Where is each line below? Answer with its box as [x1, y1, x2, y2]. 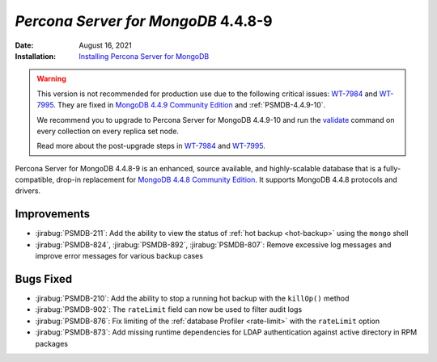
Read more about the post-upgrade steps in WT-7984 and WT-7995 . [36, 141, 266, 151]
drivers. [15, 186, 40, 196]
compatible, [15, 175, 55, 185]
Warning [36, 74, 66, 84]
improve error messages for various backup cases [35, 251, 204, 261]
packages [35, 339, 69, 348]
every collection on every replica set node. [36, 126, 180, 136]
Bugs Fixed [15, 271, 73, 286]
